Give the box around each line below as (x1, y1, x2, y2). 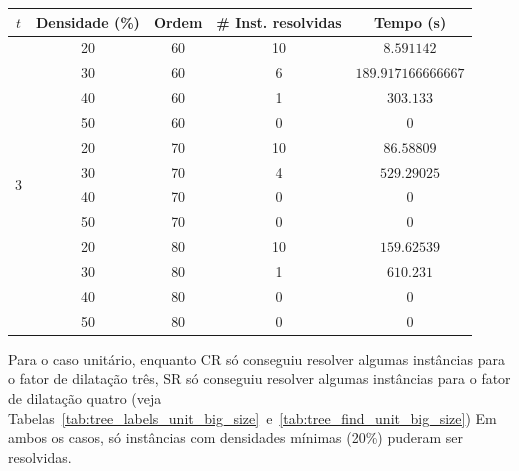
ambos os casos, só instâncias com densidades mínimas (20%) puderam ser (8, 427, 464, 448)
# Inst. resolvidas (216, 11, 342, 32)
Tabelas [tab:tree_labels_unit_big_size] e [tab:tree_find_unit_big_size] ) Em (8, 407, 497, 428)
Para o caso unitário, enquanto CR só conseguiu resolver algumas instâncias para (8, 348, 505, 369)
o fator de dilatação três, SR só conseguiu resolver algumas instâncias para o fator (8, 368, 511, 389)
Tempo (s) (373, 11, 447, 32)
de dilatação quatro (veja (8, 387, 162, 408)
